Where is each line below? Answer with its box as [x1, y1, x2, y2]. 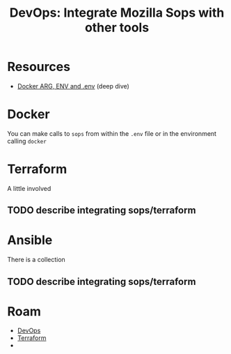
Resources [7, 59, 71, 75]
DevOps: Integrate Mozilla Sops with [9, 5, 225, 21]
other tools [84, 20, 150, 36]
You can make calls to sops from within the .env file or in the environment [7, 129, 217, 137]
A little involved [7, 184, 51, 192]
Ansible [7, 232, 53, 248]
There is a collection [7, 256, 66, 264]
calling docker [7, 137, 47, 145]
